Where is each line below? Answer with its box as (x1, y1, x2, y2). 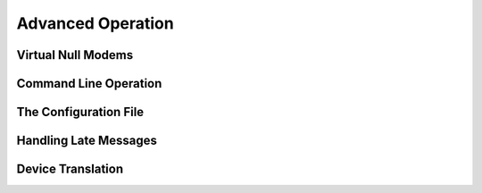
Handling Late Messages (16, 133, 158, 148)
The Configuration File (16, 105, 145, 120)
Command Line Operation (16, 76, 162, 91)
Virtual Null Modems (16, 47, 134, 63)
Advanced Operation (16, 13, 174, 33)
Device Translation (16, 162, 124, 177)
